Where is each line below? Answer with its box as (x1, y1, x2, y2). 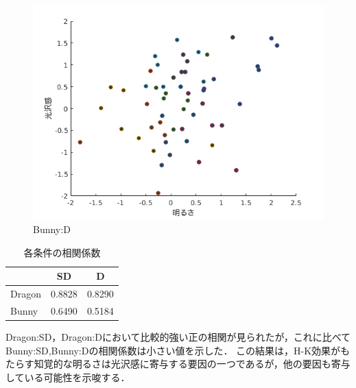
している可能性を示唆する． (5, 369, 130, 384)
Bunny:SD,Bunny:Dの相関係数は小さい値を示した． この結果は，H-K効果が (5, 343, 341, 357)
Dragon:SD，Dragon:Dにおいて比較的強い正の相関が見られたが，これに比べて (5, 329, 351, 343)
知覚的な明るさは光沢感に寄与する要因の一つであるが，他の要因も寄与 (34, 356, 351, 371)
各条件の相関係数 (23, 245, 101, 259)
